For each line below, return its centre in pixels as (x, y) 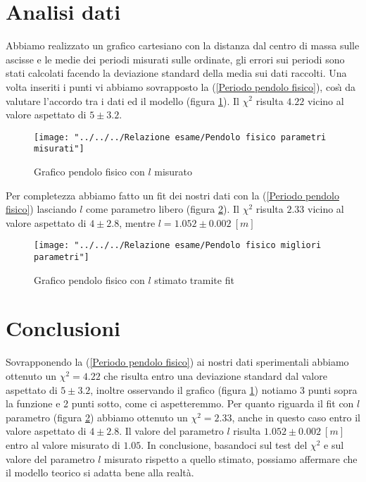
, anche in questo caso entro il (296, 417)
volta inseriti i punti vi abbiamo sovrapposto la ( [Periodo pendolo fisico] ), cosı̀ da (181, 86)
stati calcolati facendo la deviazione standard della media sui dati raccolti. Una (176, 73)
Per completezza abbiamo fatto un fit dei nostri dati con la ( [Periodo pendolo (172, 195)
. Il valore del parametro (171, 431)
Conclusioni (63, 328)
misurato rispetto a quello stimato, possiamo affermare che (231, 458)
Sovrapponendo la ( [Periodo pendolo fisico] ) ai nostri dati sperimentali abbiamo (177, 362)
